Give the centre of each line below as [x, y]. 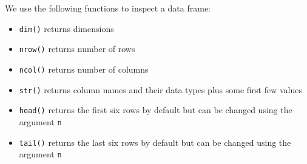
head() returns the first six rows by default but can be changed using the [156, 110]
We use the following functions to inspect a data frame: [108, 8]
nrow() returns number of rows [77, 49]
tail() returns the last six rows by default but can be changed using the [155, 142]
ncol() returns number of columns [84, 69]
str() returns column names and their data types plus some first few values [160, 89]
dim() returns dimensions [66, 28]
